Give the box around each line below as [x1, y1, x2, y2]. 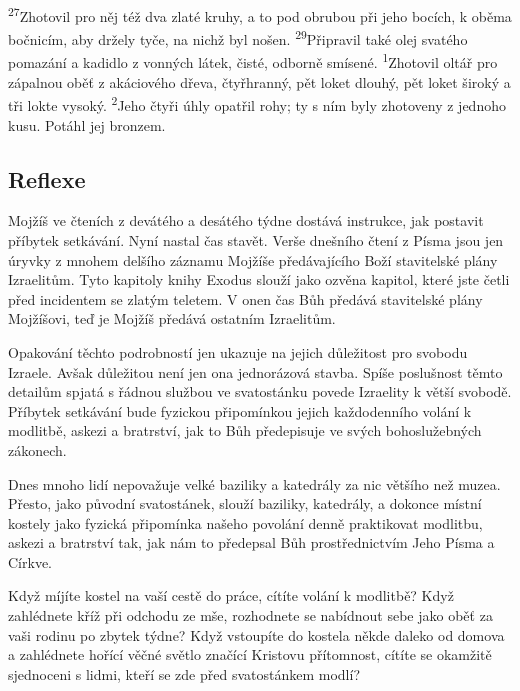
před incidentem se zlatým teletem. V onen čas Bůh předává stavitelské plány [8, 288, 483, 309]
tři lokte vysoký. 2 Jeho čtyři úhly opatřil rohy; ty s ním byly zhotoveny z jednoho [8, 92, 506, 115]
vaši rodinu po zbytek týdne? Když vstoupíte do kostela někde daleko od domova [8, 624, 505, 645]
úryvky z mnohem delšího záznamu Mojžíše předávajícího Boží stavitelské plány [8, 249, 498, 270]
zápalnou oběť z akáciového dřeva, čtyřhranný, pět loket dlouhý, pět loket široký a [8, 71, 511, 92]
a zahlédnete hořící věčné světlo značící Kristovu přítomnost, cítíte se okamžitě [8, 644, 492, 665]
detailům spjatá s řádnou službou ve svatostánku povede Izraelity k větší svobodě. [8, 381, 512, 402]
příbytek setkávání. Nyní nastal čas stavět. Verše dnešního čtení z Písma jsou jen [8, 229, 504, 250]
